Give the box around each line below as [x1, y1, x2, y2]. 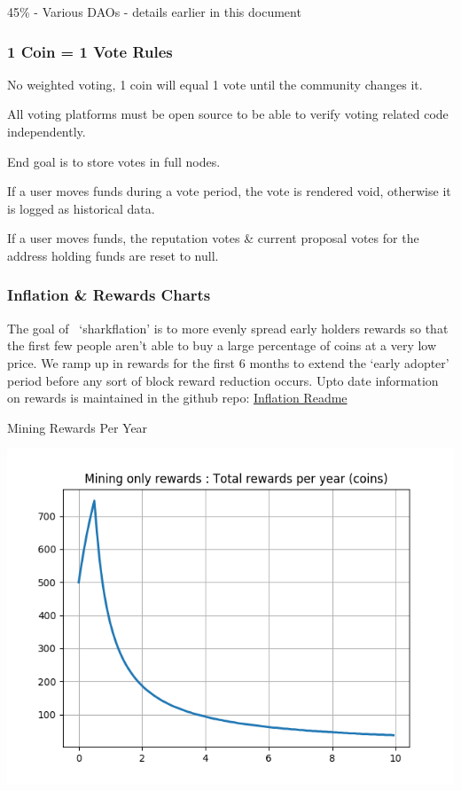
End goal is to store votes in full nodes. [7, 152, 221, 170]
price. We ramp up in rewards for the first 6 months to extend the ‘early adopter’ [7, 353, 449, 372]
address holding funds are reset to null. [7, 246, 219, 264]
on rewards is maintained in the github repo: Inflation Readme [7, 388, 348, 407]
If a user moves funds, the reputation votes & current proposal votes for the [7, 229, 419, 247]
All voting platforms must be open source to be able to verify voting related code [7, 105, 449, 123]
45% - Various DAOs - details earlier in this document [7, 3, 301, 20]
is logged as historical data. [7, 199, 155, 217]
